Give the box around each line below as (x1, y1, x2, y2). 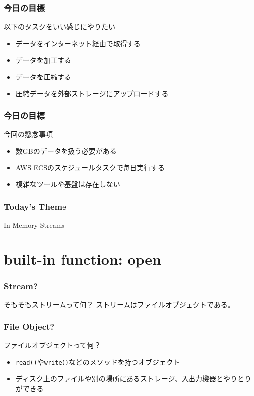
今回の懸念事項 (4, 129, 53, 139)
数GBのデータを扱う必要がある (15, 146, 117, 156)
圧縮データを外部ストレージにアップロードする (15, 88, 169, 98)
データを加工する (15, 55, 71, 65)
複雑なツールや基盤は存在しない (15, 179, 120, 189)
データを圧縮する (15, 72, 71, 81)
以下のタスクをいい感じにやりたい (4, 21, 115, 32)
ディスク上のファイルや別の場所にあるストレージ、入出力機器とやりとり (15, 373, 252, 384)
